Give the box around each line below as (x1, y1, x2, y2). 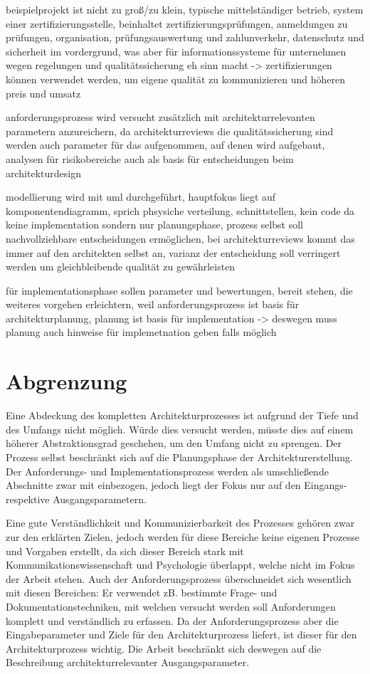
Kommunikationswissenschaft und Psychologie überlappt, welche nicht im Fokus (6, 557, 355, 572)
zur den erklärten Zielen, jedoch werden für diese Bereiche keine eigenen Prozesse (6, 529, 360, 544)
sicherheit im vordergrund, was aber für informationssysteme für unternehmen (6, 43, 347, 58)
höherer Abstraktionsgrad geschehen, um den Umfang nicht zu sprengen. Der (6, 436, 342, 451)
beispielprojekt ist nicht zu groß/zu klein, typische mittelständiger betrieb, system (6, 2, 364, 16)
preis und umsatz (6, 85, 81, 100)
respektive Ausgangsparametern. (6, 491, 147, 506)
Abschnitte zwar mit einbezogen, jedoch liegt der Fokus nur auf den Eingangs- (6, 478, 347, 493)
